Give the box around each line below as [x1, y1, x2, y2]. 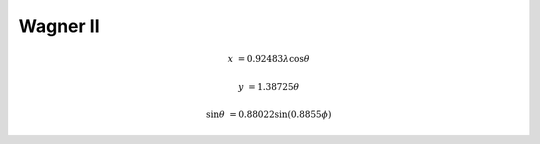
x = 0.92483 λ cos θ [227, 53, 310, 65]
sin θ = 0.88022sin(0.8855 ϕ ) [205, 109, 332, 120]
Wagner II [18, 15, 100, 37]
